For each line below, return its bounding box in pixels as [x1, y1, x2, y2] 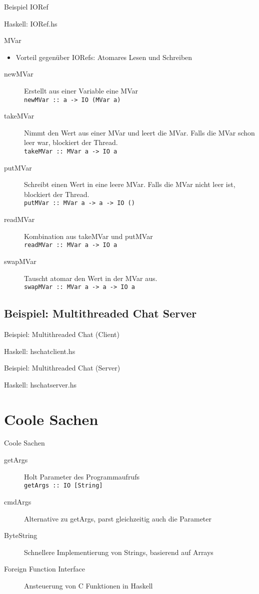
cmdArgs [4, 496, 31, 506]
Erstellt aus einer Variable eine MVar [24, 85, 138, 95]
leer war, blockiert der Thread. [24, 137, 118, 147]
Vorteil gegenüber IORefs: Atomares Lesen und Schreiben [15, 51, 192, 62]
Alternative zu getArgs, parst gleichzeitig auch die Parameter [24, 513, 212, 523]
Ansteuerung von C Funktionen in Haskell [24, 580, 153, 590]
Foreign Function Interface [4, 563, 85, 574]
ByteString [4, 530, 37, 540]
